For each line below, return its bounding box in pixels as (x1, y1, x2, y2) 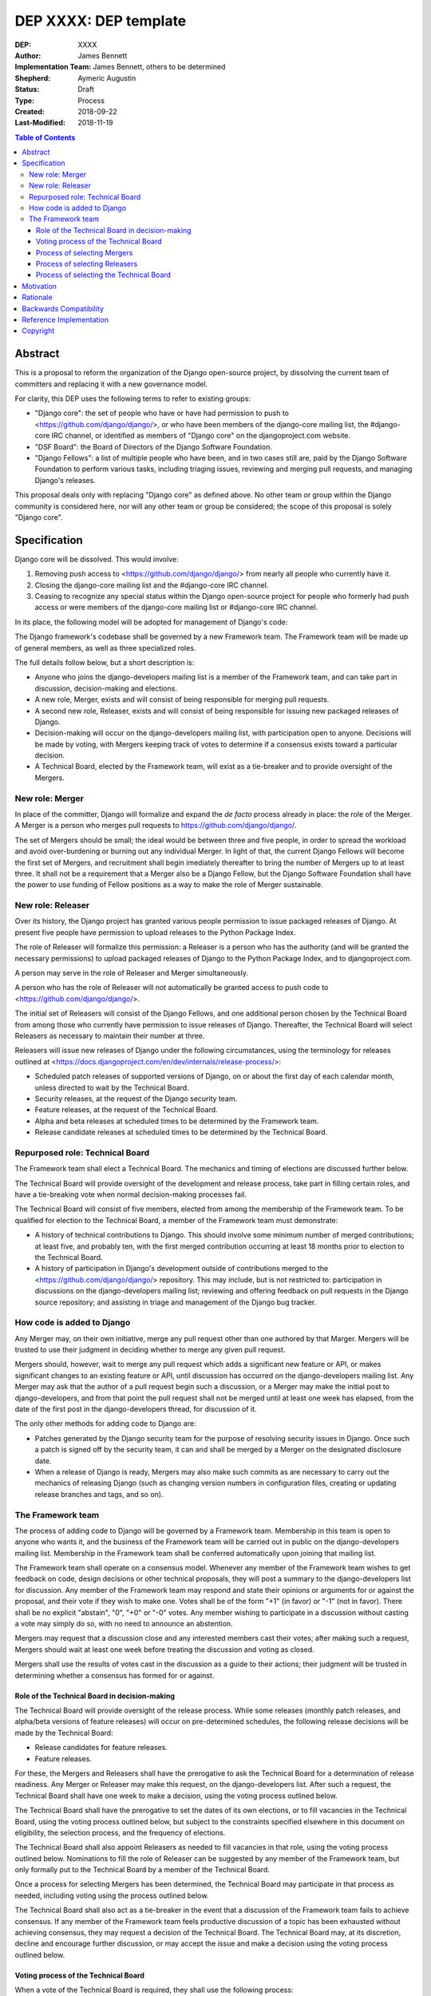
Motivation (22, 281, 57, 291)
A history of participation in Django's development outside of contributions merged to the (34, 1264, 329, 1273)
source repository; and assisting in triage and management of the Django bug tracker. (34, 1297, 317, 1307)
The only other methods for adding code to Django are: (14, 1419, 196, 1428)
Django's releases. (34, 475, 96, 485)
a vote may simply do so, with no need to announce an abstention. (14, 1619, 233, 1629)
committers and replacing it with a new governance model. (14, 379, 208, 389)
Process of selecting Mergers (36, 248, 133, 257)
